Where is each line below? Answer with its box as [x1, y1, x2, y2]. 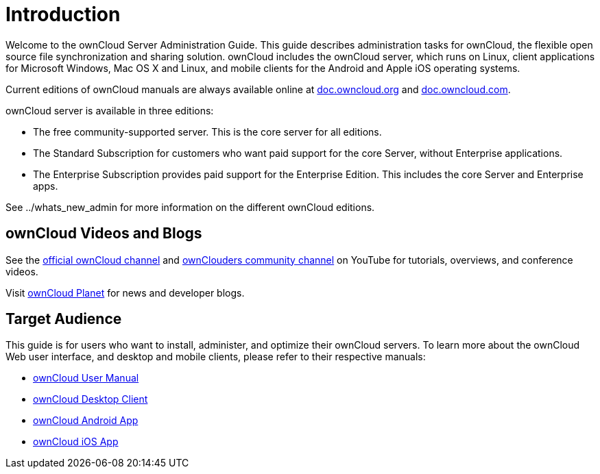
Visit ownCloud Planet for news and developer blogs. [5, 286, 245, 299]
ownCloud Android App [33, 414, 139, 427]
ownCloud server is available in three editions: [5, 104, 214, 116]
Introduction [5, 3, 121, 26]
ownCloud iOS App [33, 436, 119, 448]
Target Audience [5, 310, 122, 328]
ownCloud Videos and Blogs [5, 225, 202, 242]
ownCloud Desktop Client [33, 393, 148, 406]
